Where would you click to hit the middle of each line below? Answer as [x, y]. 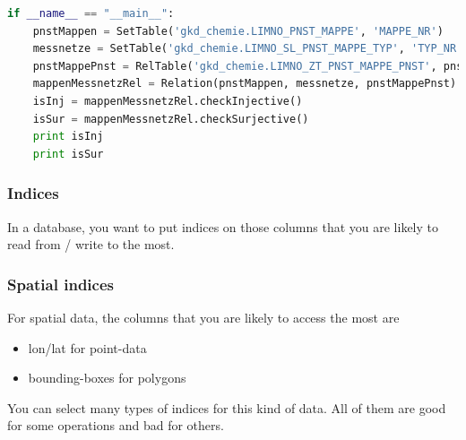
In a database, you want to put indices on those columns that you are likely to [223, 226]
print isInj [68, 137]
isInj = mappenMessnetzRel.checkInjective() [168, 101]
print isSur [68, 154]
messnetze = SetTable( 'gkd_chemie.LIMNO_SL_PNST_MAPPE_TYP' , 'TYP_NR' [248, 49]
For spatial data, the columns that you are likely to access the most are [203, 317]
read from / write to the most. [91, 244]
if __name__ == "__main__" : [91, 13]
